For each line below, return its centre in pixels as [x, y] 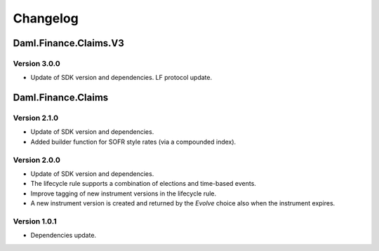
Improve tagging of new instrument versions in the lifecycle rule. [124, 194]
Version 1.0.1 [35, 221]
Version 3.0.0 [37, 63]
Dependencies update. [64, 236]
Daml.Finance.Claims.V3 [68, 43]
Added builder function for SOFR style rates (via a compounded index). [133, 142]
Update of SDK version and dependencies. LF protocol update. [121, 78]
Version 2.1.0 [36, 118]
